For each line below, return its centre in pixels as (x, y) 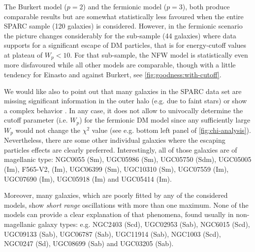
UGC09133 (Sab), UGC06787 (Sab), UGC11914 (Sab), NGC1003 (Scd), (112, 234)
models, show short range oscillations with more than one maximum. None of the (126, 205)
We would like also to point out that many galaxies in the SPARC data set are (123, 91)
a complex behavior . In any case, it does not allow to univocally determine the (124, 110)
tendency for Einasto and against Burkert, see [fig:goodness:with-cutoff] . (113, 75)
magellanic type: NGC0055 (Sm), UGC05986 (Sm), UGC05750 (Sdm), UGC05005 (128, 159)
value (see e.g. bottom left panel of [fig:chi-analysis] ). (171, 130)
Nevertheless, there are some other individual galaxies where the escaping (115, 140)
